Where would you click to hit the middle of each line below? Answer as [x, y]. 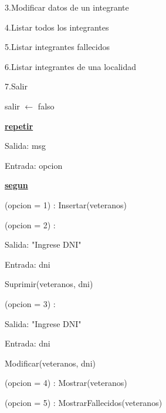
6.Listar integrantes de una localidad [71, 66]
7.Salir [16, 86]
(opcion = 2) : [30, 224]
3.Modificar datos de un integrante [67, 7]
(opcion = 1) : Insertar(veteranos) [66, 204]
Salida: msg [26, 146]
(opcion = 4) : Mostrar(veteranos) [66, 383]
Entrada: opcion [34, 165]
